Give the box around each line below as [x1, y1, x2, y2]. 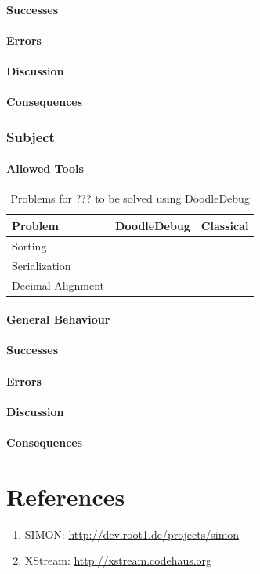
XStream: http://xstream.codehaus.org [24, 552, 212, 569]
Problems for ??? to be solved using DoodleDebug [10, 190, 250, 207]
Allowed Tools [6, 160, 84, 177]
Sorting [12, 237, 47, 254]
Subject [6, 126, 55, 146]
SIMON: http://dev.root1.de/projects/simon [24, 525, 240, 542]
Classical [200, 217, 249, 233]
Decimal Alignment [12, 276, 105, 293]
